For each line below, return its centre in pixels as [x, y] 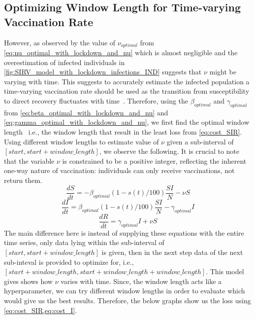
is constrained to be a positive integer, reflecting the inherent [154, 160]
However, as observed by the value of [60, 42]
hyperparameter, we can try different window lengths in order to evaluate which [125, 291]
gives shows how [28, 281]
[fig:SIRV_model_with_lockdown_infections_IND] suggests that [103, 72]
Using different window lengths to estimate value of [81, 141]
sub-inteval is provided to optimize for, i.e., [69, 262]
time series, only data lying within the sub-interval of [84, 242]
